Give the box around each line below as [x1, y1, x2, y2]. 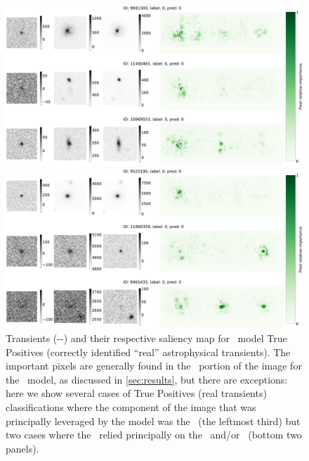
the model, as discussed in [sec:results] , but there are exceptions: [6, 372, 288, 386]
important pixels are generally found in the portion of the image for [6, 358, 302, 373]
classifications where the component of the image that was [6, 399, 256, 414]
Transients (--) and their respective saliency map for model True [6, 331, 287, 345]
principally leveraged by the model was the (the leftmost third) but [6, 413, 301, 428]
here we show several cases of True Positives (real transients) [6, 386, 267, 400]
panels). [6, 441, 39, 455]
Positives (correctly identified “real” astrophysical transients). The [6, 344, 291, 359]
